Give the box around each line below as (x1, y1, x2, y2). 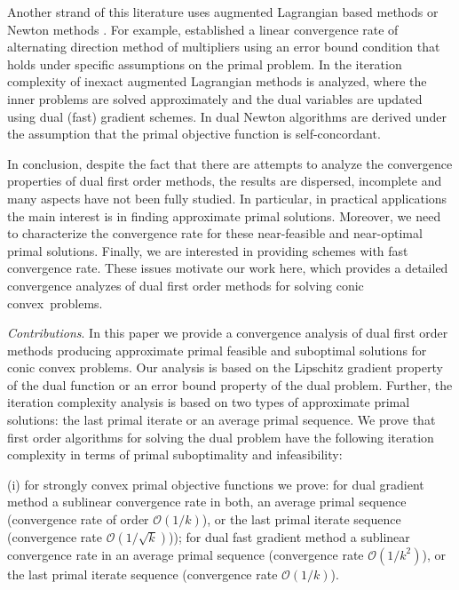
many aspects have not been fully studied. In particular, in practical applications (7, 188, 447, 207)
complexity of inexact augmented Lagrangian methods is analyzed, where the (7, 72, 427, 91)
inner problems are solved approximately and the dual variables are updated (7, 89, 423, 108)
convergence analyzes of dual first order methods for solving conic (7, 275, 364, 294)
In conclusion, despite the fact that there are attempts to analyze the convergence (7, 154, 453, 172)
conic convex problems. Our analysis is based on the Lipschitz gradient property (7, 358, 443, 377)
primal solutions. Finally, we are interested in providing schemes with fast (7, 241, 408, 259)
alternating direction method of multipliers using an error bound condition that (7, 37, 440, 56)
